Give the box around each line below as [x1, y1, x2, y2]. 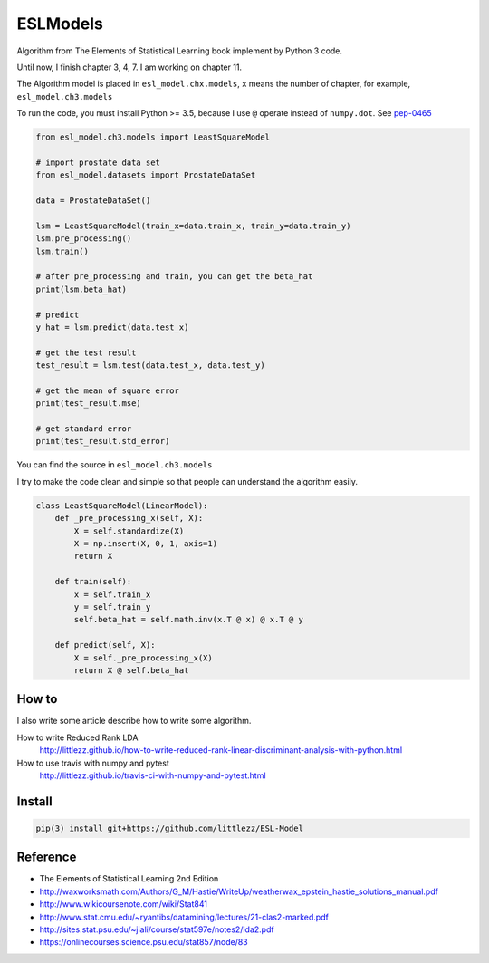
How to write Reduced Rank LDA [16, 732, 139, 743]
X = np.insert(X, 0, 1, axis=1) [73, 539, 217, 548]
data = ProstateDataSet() [35, 196, 151, 206]
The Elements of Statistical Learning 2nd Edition [39, 873, 219, 884]
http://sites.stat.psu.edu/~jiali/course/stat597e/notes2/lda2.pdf [39, 924, 275, 935]
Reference [16, 850, 77, 865]
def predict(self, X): [54, 640, 156, 650]
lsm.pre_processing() [35, 234, 132, 244]
